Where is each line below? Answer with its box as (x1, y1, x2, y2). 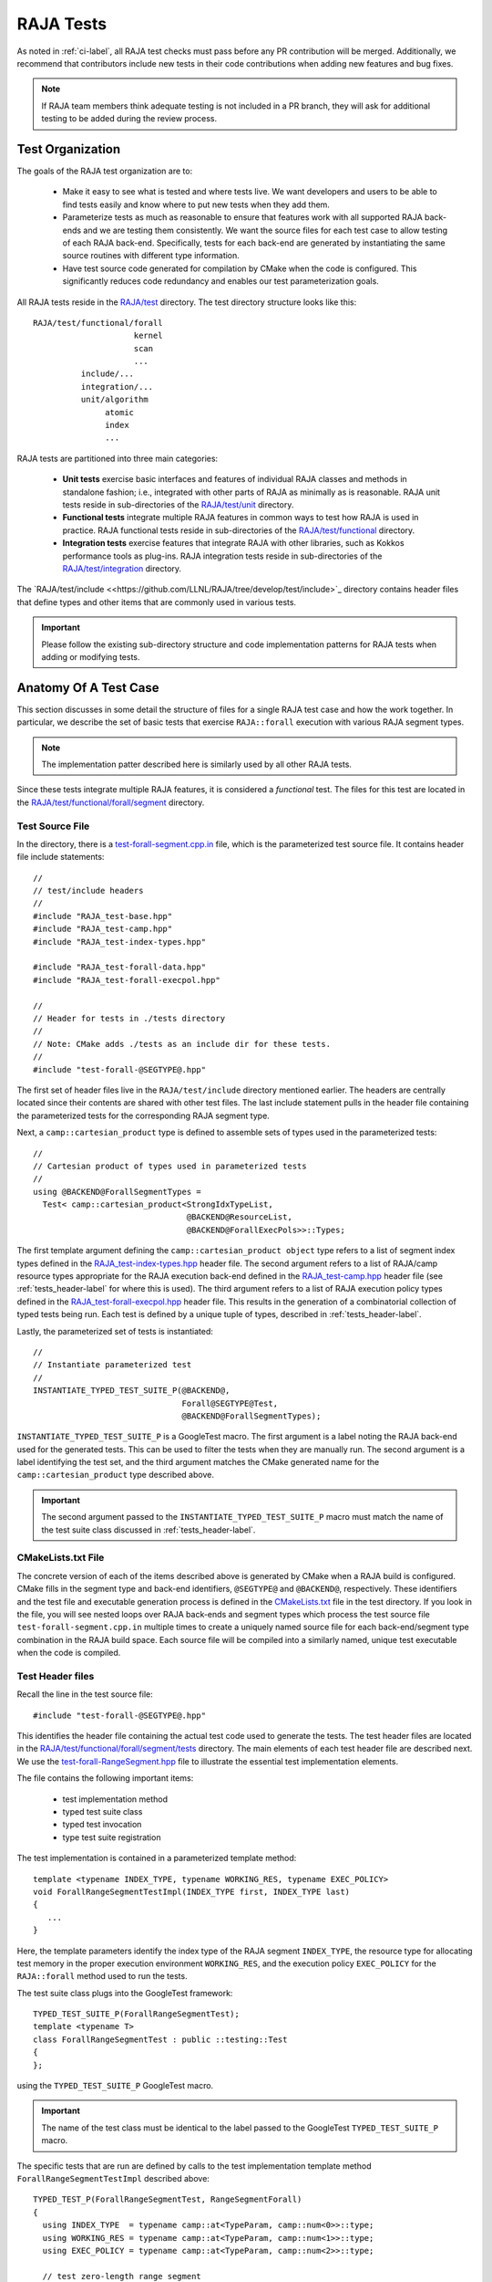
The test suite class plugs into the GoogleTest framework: (16, 1987, 233, 1998)
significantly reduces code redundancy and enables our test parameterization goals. (62, 276, 380, 287)
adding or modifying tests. (41, 651, 140, 662)
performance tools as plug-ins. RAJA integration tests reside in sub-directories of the (62, 550, 383, 561)
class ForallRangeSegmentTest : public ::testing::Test (33, 2034, 288, 2045)
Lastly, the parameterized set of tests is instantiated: (16, 1325, 214, 1336)
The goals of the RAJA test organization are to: (16, 165, 193, 177)
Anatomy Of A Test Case (16, 680, 159, 696)
